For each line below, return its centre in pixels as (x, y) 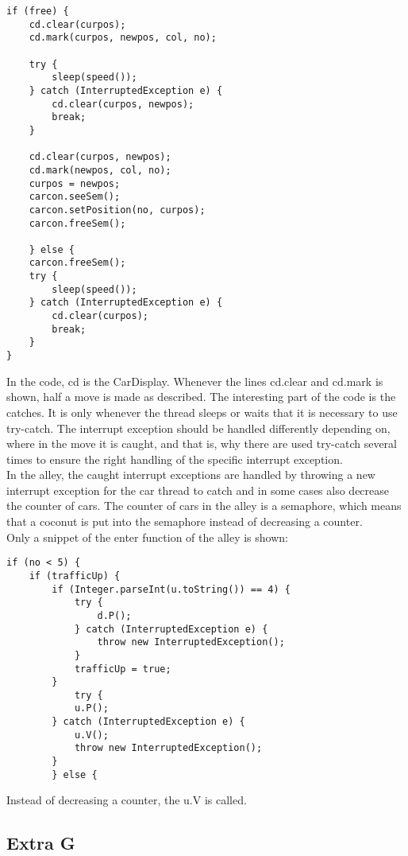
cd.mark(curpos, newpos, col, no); (123, 38)
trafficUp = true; (123, 669)
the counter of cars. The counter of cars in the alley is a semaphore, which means (204, 506)
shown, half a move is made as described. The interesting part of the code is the (201, 397)
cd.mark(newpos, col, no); (100, 170)
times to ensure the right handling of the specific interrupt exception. (175, 459)
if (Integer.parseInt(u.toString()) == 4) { (171, 589)
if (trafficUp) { (75, 576)
